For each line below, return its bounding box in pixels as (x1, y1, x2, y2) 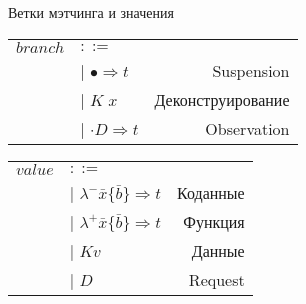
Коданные (177, 180, 245, 204)
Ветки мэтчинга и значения (8, 2, 174, 22)
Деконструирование (154, 87, 290, 111)
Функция (183, 209, 245, 233)
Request (188, 267, 245, 291)
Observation (205, 116, 290, 140)
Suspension (212, 58, 290, 82)
